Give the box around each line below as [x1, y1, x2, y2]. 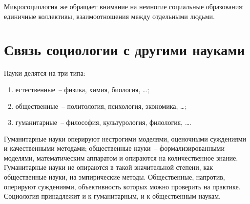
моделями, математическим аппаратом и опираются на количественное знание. [4, 152, 238, 163]
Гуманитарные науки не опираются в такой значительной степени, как [4, 162, 213, 172]
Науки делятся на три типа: [4, 68, 85, 78]
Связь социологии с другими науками [4, 40, 245, 60]
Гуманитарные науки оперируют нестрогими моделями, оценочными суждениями [4, 133, 246, 143]
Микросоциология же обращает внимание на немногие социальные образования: [4, 1, 244, 11]
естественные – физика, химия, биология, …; [15, 84, 149, 94]
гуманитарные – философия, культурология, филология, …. [15, 117, 191, 127]
